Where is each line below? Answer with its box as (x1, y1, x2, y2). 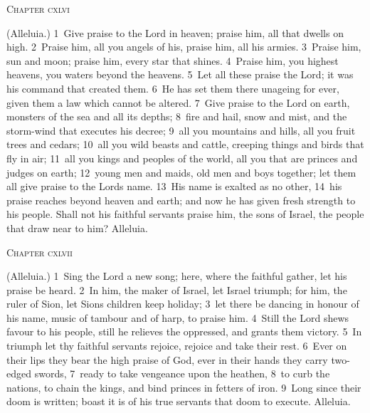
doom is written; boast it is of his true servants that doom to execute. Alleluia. (6, 394, 351, 409)
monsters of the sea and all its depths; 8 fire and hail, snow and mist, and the (6, 109, 347, 124)
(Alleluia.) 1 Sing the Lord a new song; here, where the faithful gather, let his (6, 268, 347, 283)
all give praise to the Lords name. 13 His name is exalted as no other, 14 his (6, 179, 342, 194)
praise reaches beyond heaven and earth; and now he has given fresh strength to (6, 192, 356, 207)
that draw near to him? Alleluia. (6, 220, 148, 235)
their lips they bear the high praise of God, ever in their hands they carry (6, 352, 328, 367)
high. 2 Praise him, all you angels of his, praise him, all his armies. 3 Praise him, (6, 39, 361, 54)
